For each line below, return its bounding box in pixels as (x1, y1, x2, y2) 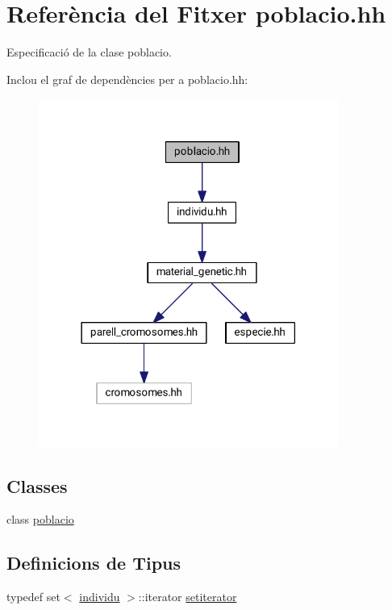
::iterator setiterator (138, 588, 237, 605)
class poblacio (6, 511, 74, 528)
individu (79, 588, 120, 605)
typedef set (6, 588, 60, 605)
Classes (6, 473, 68, 498)
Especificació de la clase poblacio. (6, 44, 172, 61)
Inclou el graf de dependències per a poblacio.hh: (6, 70, 248, 87)
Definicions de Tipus (6, 550, 181, 575)
